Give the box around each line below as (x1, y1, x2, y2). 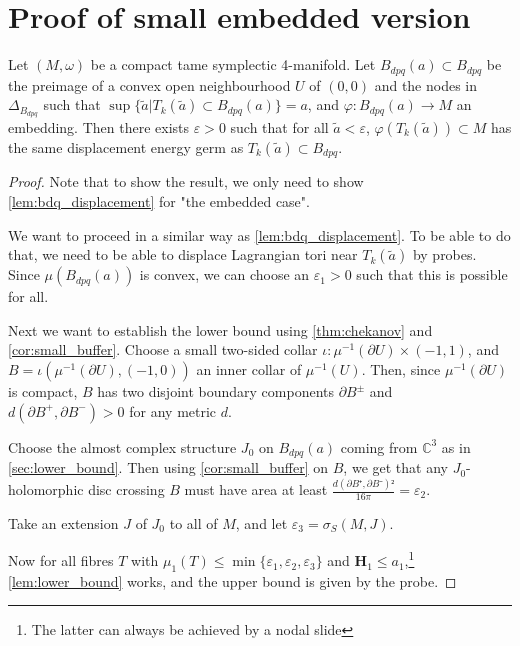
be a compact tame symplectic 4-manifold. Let (90, 54, 376, 75)
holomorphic (8, 479, 84, 499)
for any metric (129, 400, 217, 421)
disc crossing (88, 479, 165, 499)
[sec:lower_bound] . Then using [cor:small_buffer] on (8, 457, 329, 478)
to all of (169, 512, 218, 533)
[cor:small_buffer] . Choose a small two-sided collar (8, 339, 318, 360)
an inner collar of (196, 359, 302, 380)
